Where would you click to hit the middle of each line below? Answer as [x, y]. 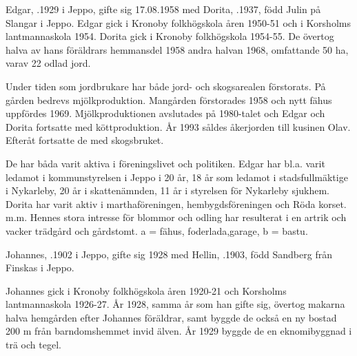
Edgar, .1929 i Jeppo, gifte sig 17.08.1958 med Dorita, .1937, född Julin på [163, 9]
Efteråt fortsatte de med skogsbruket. [85, 140]
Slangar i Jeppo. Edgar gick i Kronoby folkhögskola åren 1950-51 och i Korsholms [178, 22]
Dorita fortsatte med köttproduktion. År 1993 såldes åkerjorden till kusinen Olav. [178, 126]
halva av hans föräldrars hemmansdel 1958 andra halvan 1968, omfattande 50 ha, [177, 49]
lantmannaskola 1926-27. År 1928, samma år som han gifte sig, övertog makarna [175, 304]
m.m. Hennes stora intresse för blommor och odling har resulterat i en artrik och [176, 217]
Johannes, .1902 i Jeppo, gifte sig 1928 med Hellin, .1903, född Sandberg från [169, 254]
